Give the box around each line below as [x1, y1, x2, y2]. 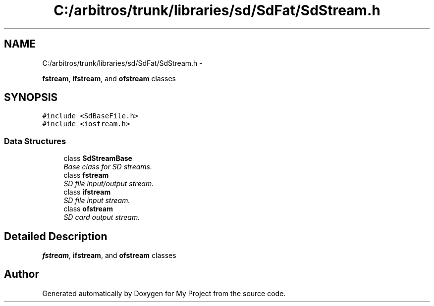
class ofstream [63, 204, 113, 213]
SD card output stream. [63, 213, 140, 222]
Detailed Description [4, 230, 108, 243]
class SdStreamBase [63, 154, 132, 163]
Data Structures [4, 136, 66, 146]
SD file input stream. [63, 196, 130, 205]
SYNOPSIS [4, 91, 58, 104]
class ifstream [63, 188, 111, 197]
